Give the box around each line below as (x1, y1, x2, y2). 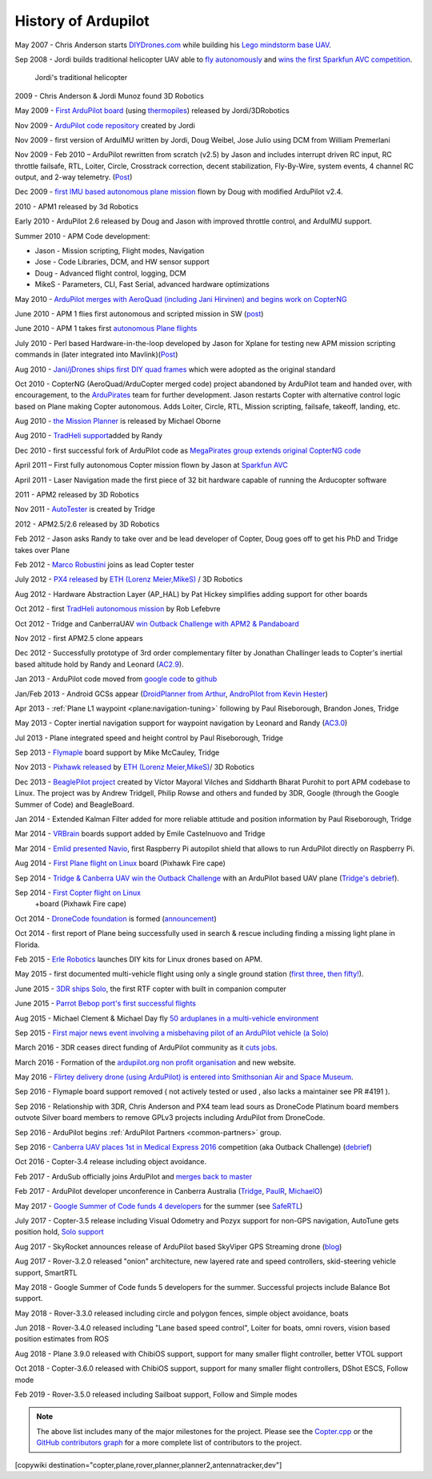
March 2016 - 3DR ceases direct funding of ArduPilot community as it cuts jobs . (14, 1042, 278, 1053)
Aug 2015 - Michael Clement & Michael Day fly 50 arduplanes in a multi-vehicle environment (14, 1014, 319, 1023)
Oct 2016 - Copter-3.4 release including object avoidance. (14, 1157, 207, 1167)
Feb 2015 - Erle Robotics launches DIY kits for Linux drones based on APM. (14, 954, 263, 964)
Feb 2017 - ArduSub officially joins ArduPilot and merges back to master (14, 1171, 253, 1181)
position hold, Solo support (14, 1227, 104, 1237)
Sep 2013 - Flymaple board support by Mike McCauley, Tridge (14, 748, 220, 757)
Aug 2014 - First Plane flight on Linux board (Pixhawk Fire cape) (14, 858, 226, 868)
